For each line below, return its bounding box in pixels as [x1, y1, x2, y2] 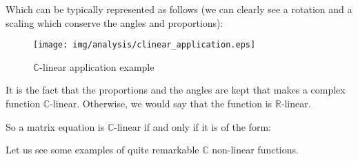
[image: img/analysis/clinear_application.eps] [33, 40, 256, 50]
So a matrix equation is [6, 119, 105, 133]
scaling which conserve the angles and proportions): [6, 15, 223, 30]
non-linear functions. [212, 142, 299, 157]
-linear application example [39, 59, 155, 74]
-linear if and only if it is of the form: [114, 119, 271, 133]
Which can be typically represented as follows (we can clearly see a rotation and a [6, 2, 352, 16]
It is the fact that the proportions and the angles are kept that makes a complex [6, 83, 346, 97]
